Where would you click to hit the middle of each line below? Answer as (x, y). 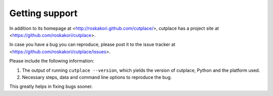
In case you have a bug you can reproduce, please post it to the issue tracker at (92, 44)
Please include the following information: (52, 61)
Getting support (43, 13)
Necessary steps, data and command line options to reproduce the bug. (97, 77)
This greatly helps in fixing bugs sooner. (51, 86)
